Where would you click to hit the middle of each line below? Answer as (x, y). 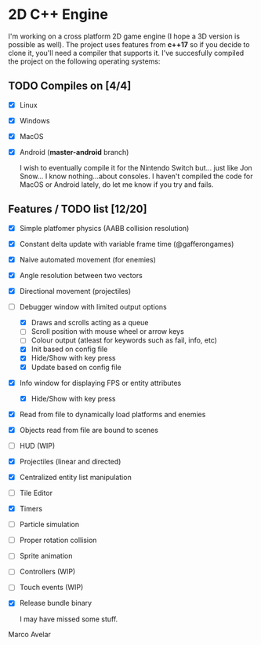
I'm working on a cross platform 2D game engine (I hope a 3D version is (124, 36)
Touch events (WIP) (51, 588)
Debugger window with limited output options (93, 307)
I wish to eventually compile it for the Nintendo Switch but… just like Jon (136, 168)
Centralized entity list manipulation (75, 477)
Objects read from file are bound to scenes (89, 430)
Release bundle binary (56, 603)
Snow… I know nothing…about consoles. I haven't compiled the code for (136, 176)
